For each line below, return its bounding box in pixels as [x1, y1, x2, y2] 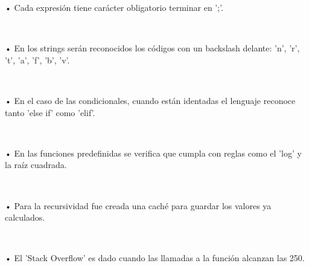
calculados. [5, 211, 45, 224]
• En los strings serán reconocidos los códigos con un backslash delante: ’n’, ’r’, [5, 42, 300, 54]
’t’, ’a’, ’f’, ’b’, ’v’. [5, 53, 70, 66]
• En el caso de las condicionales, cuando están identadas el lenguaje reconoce [5, 94, 296, 106]
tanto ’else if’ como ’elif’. [5, 106, 95, 118]
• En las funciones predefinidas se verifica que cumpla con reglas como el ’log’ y [5, 146, 302, 159]
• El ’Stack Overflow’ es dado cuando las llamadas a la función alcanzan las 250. [5, 251, 305, 264]
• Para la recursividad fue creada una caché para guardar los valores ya [5, 199, 272, 212]
